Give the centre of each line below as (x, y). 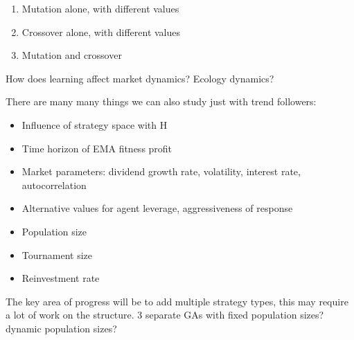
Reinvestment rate (61, 278)
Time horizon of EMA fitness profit (97, 148)
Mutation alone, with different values (100, 8)
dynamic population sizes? (61, 328)
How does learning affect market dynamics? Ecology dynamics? (140, 78)
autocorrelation (54, 185)
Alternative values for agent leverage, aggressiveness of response (157, 208)
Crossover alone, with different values (101, 32)
